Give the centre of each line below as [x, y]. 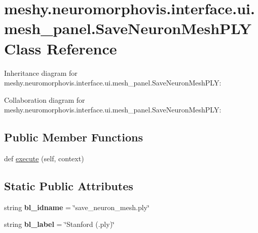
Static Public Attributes [69, 186]
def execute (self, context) [44, 158]
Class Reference [61, 48]
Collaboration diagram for [45, 99]
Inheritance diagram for [41, 72]
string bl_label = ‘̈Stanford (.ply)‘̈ [59, 224]
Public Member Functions [73, 137]
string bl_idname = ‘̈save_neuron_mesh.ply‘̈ [77, 207]
